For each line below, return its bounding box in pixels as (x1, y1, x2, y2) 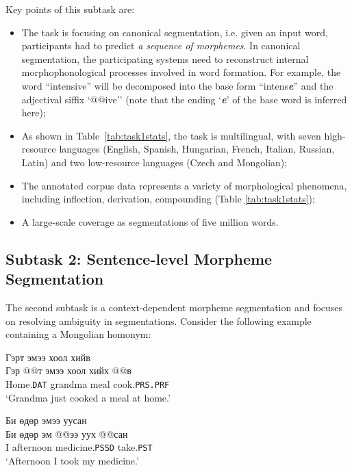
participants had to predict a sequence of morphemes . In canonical (21, 38, 301, 53)
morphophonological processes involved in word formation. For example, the (21, 65, 341, 79)
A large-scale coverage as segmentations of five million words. (21, 214, 279, 228)
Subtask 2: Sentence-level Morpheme (5, 248, 273, 269)
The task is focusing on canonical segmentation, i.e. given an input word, (21, 25, 328, 39)
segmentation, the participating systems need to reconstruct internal (21, 51, 309, 66)
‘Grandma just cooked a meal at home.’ (5, 390, 171, 404)
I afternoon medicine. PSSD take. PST (5, 440, 153, 454)
